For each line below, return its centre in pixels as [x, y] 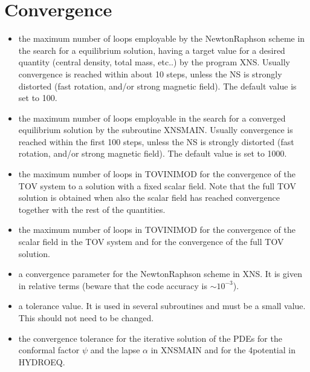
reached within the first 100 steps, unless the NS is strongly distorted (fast [156, 141]
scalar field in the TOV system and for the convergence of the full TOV [151, 242]
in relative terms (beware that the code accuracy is [113, 285]
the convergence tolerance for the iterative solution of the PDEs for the [150, 338]
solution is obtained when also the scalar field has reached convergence [149, 197]
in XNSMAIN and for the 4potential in [223, 350]
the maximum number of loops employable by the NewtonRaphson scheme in [162, 38]
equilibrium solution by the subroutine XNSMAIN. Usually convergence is [156, 130]
